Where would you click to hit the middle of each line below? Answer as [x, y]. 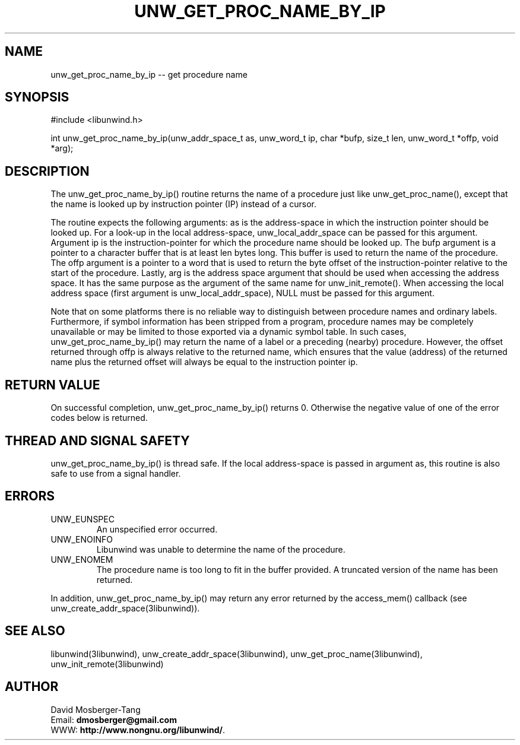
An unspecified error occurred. [157, 529]
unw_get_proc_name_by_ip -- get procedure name [149, 74]
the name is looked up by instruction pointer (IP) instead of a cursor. [183, 204]
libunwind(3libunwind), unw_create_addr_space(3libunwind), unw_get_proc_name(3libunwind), [237, 654]
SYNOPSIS [37, 97]
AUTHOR [32, 687]
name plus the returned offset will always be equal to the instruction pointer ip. [204, 362]
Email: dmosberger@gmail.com [114, 719]
